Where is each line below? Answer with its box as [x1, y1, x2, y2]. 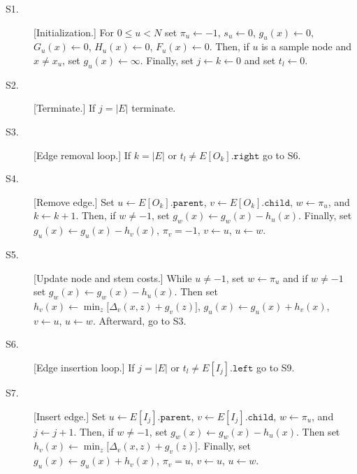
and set [244, 52, 276, 67]
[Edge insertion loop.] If [34, 360, 135, 374]
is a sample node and [261, 39, 352, 54]
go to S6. [262, 147, 301, 162]
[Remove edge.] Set [34, 194, 115, 209]
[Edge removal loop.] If [34, 147, 131, 162]
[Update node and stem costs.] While [34, 270, 192, 285]
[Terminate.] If [34, 101, 96, 115]
